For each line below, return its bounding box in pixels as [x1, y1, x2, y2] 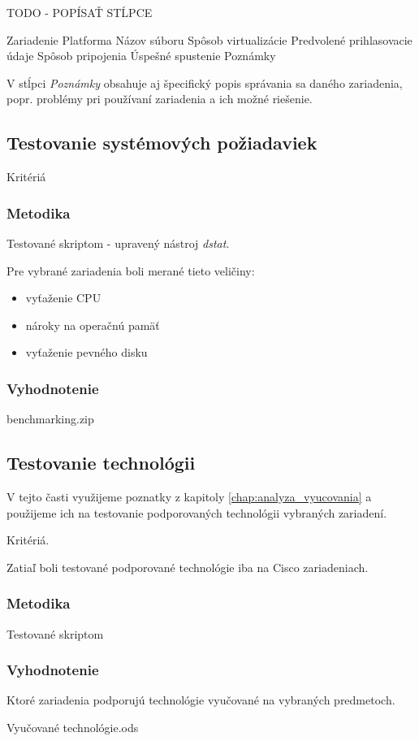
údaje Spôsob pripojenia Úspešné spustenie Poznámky [6, 47, 276, 64]
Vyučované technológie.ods [6, 718, 139, 735]
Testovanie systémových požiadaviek [6, 130, 317, 155]
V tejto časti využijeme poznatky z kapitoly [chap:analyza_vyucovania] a [6, 487, 372, 505]
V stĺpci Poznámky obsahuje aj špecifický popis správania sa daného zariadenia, [6, 74, 403, 91]
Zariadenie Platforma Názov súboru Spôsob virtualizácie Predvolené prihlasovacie [6, 31, 413, 48]
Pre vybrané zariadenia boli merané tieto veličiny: [6, 262, 255, 279]
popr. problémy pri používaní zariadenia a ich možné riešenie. [6, 90, 313, 107]
